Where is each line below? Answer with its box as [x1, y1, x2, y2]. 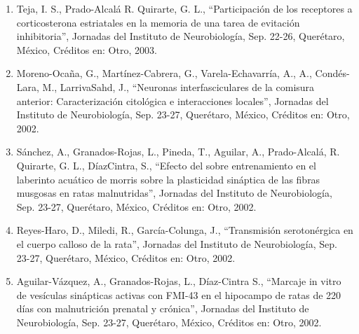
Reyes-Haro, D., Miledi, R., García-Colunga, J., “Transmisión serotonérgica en [16, 223, 353, 237]
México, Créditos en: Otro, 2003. [16, 42, 157, 57]
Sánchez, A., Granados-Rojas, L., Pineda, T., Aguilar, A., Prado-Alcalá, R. [16, 144, 340, 159]
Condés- [315, 66, 350, 81]
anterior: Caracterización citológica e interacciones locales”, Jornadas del [16, 93, 329, 108]
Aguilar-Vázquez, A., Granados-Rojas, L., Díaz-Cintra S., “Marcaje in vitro [16, 274, 341, 288]
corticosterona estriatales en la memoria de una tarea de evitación [16, 15, 300, 29]
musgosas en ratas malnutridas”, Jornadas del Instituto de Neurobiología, [16, 186, 332, 200]
